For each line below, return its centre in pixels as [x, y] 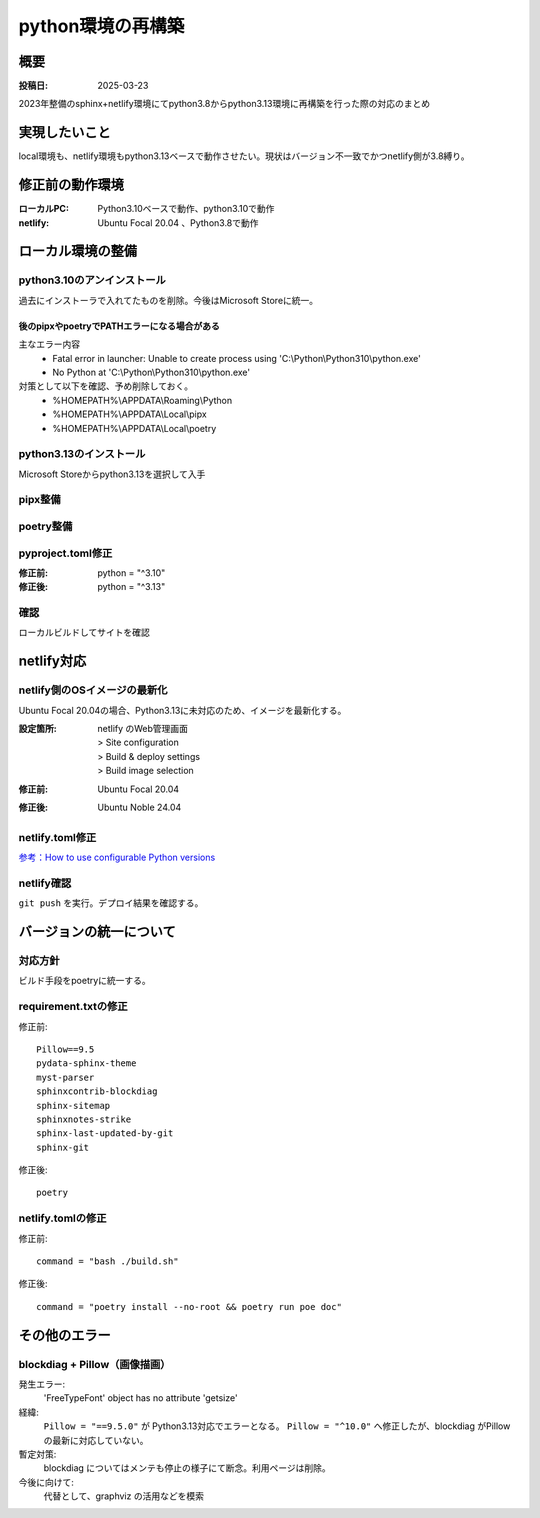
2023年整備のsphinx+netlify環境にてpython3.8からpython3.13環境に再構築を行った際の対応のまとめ [224, 104]
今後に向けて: [46, 1482]
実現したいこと [64, 132]
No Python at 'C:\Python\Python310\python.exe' [151, 372]
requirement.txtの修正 [73, 1007]
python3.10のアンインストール [92, 280]
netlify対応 [52, 661]
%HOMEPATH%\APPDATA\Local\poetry [134, 428]
